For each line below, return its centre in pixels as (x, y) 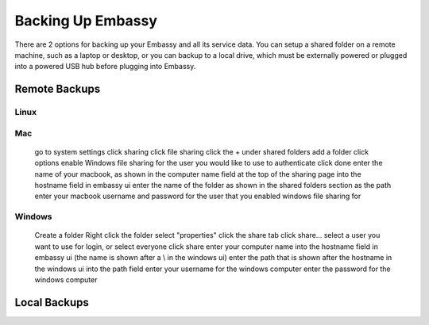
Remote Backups (58, 89)
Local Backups (52, 302)
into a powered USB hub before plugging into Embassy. (105, 67)
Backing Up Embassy (86, 21)
